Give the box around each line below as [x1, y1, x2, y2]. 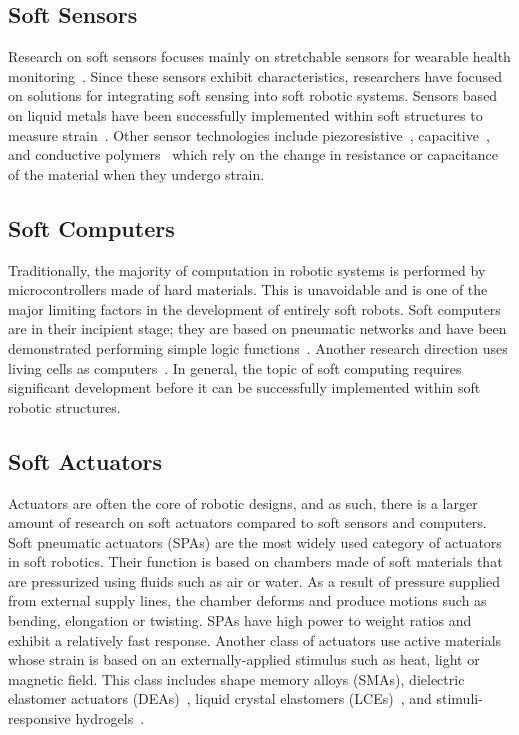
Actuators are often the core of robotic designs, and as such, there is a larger [8, 492, 478, 513]
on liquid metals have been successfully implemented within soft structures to [8, 104, 483, 125]
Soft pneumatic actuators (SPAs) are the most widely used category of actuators [8, 531, 502, 552]
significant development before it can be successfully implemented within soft [8, 377, 481, 398]
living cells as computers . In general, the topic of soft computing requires [8, 357, 462, 378]
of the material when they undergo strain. [8, 163, 265, 184]
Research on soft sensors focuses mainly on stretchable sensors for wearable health [8, 46, 511, 67]
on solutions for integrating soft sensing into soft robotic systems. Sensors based [8, 85, 498, 106]
